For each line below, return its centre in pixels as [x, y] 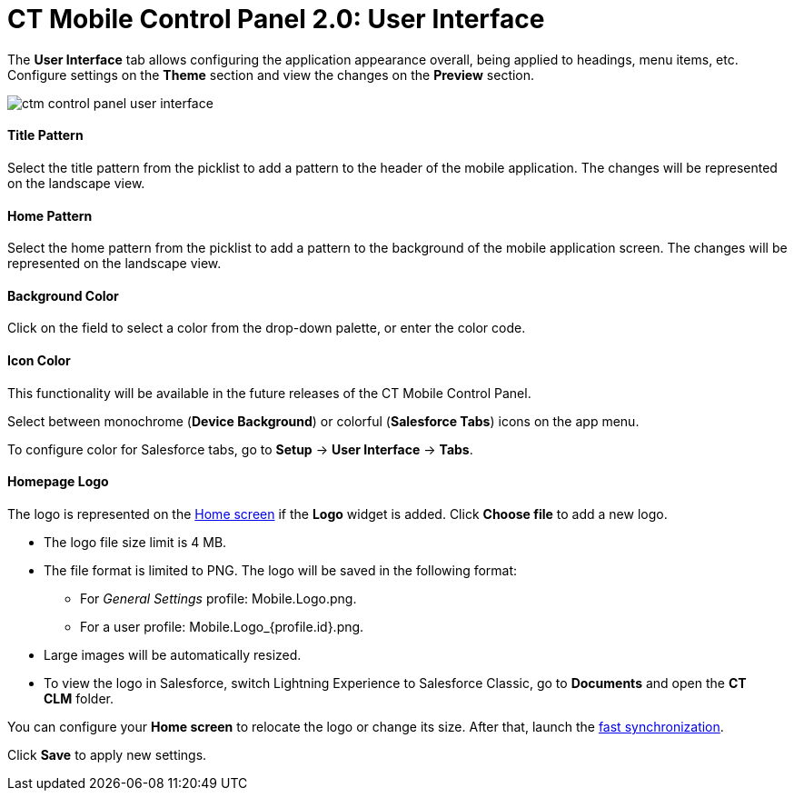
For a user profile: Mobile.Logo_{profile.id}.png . [222, 626]
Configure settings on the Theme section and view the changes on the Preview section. [271, 75]
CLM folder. [79, 698]
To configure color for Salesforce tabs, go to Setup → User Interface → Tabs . [240, 449]
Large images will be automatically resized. [173, 654]
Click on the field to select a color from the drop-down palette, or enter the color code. [267, 328]
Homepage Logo [58, 482]
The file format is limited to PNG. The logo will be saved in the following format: [281, 570]
